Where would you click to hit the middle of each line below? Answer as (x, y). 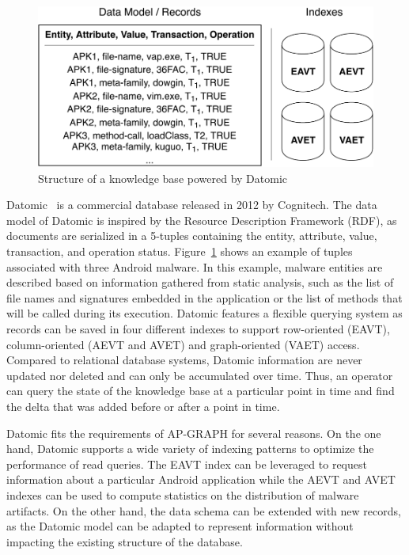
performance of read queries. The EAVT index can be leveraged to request (187, 464)
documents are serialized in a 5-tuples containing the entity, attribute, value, (192, 236)
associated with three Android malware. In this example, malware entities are (195, 266)
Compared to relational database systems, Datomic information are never (184, 360)
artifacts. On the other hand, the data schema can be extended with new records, (204, 510)
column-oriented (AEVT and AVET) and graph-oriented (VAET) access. (183, 344)
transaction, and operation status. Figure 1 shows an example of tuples (180, 251)
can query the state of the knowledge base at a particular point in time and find (201, 391)
